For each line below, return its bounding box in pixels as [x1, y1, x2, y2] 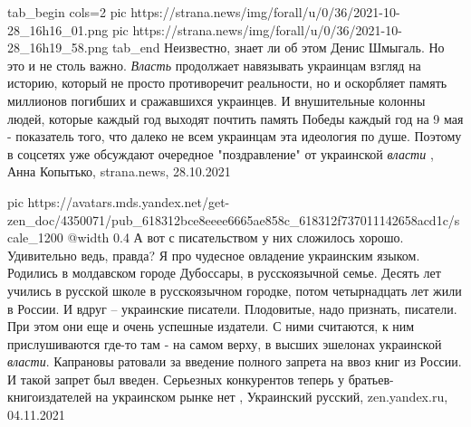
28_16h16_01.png [7, 20, 109, 39]
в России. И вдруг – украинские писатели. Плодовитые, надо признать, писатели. [7, 299, 457, 318]
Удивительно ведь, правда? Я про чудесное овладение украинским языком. [7, 245, 420, 264]
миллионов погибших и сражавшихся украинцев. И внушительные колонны [7, 90, 426, 109]
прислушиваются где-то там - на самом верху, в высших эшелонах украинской [7, 334, 442, 353]
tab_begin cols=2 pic [7, 3, 127, 21]
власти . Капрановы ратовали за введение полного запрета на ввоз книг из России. [7, 352, 462, 371]
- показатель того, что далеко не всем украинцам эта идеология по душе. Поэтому [7, 127, 462, 146]
